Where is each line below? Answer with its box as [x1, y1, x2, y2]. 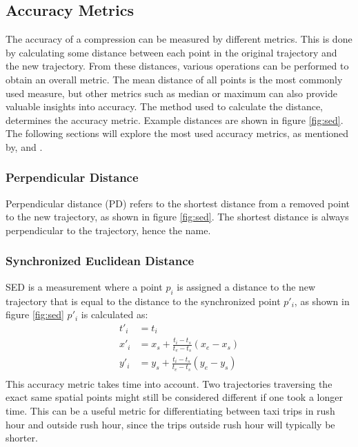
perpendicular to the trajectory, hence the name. [6, 222, 211, 237]
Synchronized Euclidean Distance [6, 252, 195, 269]
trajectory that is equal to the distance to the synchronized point [6, 293, 281, 308]
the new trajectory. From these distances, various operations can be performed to [6, 59, 349, 73]
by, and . [6, 139, 43, 154]
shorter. [6, 430, 38, 445]
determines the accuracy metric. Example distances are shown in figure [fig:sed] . [6, 112, 344, 127]
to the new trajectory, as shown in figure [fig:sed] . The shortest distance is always [6, 209, 349, 224]
